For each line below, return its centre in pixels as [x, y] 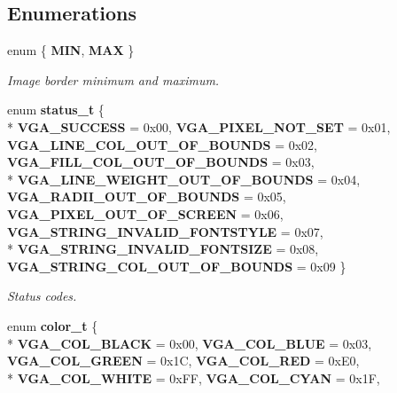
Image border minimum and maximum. [113, 79]
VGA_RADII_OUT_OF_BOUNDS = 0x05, [147, 196]
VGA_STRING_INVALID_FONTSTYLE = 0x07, [165, 231]
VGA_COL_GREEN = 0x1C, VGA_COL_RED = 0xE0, [183, 361]
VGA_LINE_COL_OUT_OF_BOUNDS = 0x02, [163, 144]
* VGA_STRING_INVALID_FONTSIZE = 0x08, [163, 249]
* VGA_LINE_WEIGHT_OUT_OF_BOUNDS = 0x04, [184, 179]
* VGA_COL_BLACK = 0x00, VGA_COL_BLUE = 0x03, [190, 343]
